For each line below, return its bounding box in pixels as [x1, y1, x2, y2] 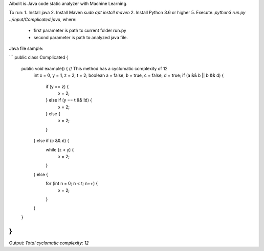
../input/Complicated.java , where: [9, 16, 77, 22]
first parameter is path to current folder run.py [33, 27, 127, 34]
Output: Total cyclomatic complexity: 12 [9, 240, 89, 246]
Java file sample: [9, 45, 44, 51]
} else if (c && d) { [33, 138, 69, 144]
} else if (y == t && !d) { [45, 97, 92, 103]
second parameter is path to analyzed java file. [33, 34, 128, 40]
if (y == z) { [45, 84, 69, 89]
